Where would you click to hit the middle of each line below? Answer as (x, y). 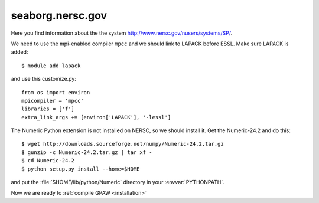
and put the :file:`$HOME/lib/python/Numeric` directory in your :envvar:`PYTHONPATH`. (118, 182)
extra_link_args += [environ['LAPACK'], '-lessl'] (96, 117)
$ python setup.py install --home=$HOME (81, 169)
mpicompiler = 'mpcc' (53, 101)
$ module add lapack (51, 66)
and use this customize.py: (44, 79)
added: (19, 52)
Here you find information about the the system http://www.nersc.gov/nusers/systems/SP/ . (122, 33)
